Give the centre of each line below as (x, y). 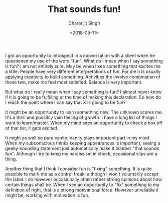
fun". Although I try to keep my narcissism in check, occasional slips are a (81, 153)
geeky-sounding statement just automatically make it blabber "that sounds (82, 148)
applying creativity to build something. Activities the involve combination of (83, 76)
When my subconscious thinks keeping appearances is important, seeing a (83, 143)
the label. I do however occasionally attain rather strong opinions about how (83, 179)
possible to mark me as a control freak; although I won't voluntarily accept (82, 174)
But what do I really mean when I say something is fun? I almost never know (83, 91)
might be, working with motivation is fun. (47, 195)
